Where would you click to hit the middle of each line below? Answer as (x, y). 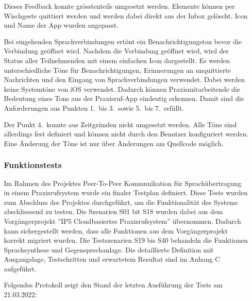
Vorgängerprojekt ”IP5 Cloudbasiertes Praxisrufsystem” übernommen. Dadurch (123, 221)
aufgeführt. (20, 268)
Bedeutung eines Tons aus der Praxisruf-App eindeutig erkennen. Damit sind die (124, 98)
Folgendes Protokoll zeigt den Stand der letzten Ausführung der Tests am (113, 285)
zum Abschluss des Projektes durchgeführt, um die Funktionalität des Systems (121, 202)
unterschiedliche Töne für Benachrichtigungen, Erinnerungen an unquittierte (118, 70)
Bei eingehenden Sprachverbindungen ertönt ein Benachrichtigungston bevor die (123, 41)
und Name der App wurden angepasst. (61, 25)
